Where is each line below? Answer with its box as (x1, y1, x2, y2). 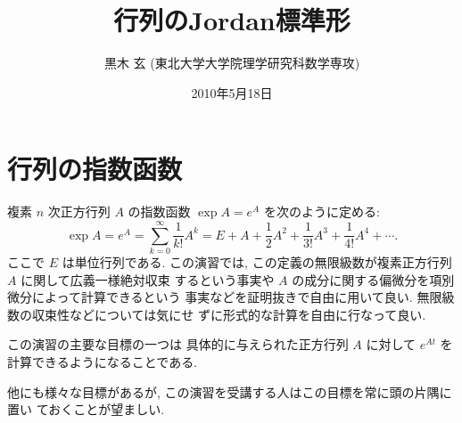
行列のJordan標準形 (113, 2, 351, 38)
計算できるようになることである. (7, 352, 198, 370)
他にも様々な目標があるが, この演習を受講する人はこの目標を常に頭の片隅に (7, 382, 452, 401)
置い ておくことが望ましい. (7, 400, 165, 419)
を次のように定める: (263, 202, 380, 221)
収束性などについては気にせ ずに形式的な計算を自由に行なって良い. (31, 305, 426, 323)
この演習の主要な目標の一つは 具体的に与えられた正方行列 (7, 335, 349, 354)
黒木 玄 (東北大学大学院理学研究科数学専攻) (103, 53, 360, 72)
